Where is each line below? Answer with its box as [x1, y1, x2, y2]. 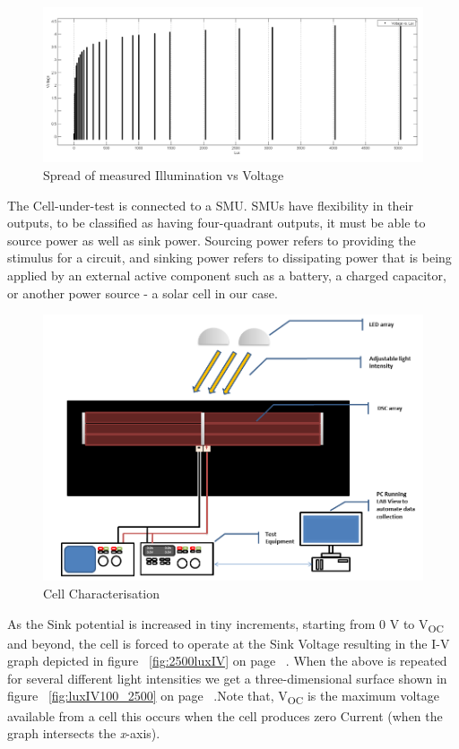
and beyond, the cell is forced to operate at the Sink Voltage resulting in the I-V [7, 633, 450, 652]
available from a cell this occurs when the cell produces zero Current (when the [7, 706, 443, 725]
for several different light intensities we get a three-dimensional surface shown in [7, 668, 447, 687]
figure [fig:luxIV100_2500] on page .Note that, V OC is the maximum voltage [7, 686, 439, 708]
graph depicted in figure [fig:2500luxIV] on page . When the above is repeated [7, 651, 447, 670]
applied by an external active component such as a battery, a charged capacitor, [7, 266, 446, 285]
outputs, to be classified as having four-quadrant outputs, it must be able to [7, 213, 426, 232]
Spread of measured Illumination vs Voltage [43, 166, 284, 185]
